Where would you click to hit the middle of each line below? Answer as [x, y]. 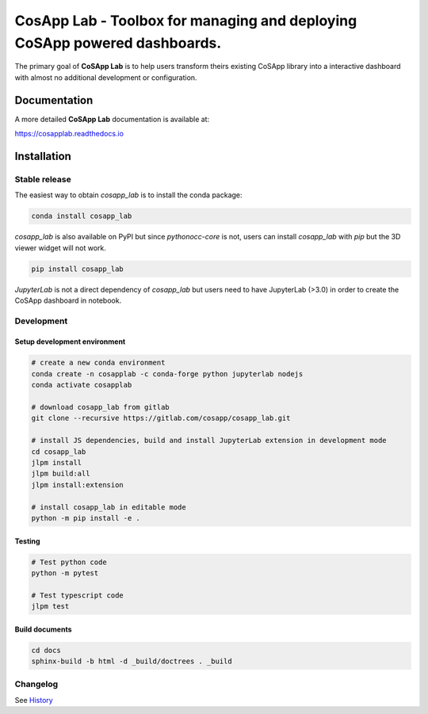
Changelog [36, 684]
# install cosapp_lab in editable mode [109, 507]
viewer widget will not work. [60, 248]
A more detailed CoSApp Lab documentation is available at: [112, 119]
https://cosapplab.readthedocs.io [69, 134]
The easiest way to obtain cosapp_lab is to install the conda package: [128, 195]
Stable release [43, 179]
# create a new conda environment [98, 363]
